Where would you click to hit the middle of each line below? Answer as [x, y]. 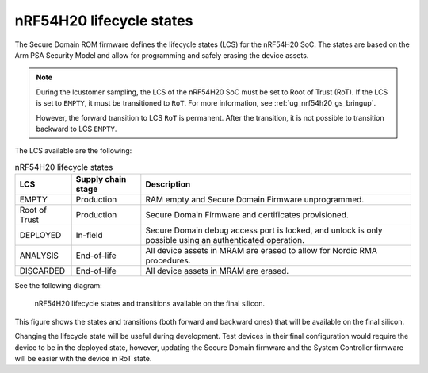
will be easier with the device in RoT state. [83, 358]
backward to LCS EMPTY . [76, 129]
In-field [89, 236]
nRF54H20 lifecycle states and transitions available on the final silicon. [150, 304]
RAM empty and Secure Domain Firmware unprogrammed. [255, 200]
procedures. [168, 260]
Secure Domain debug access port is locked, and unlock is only [264, 230]
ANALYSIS [39, 256]
